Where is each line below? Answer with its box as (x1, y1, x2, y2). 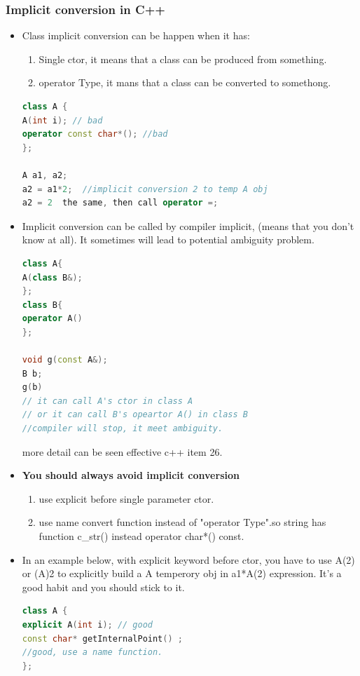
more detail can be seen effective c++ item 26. (22, 444, 223, 459)
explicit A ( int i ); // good (22, 620, 153, 630)
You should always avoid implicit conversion (22, 468, 240, 482)
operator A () (22, 313, 83, 324)
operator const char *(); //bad (22, 129, 168, 140)
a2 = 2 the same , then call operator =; (22, 198, 219, 208)
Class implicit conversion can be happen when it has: (22, 28, 250, 43)
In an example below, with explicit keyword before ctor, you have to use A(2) (22, 552, 355, 567)
